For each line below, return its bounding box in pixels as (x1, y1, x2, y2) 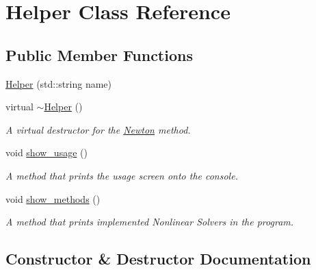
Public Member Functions (5, 44, 193, 65)
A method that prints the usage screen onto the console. (5, 168, 238, 182)
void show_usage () (5, 145, 88, 160)
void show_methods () (5, 191, 101, 206)
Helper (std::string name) (5, 76, 112, 90)
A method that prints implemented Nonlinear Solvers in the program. (5, 214, 294, 229)
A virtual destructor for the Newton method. (5, 122, 191, 136)
